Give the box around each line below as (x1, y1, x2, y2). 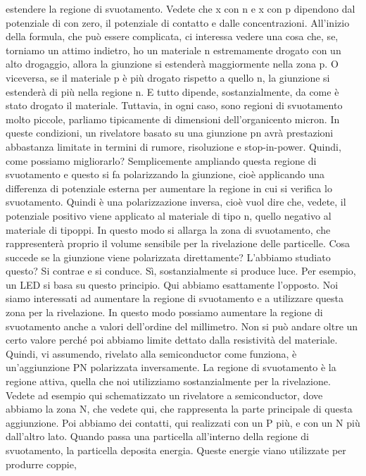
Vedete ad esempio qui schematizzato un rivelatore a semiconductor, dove (6, 387, 323, 402)
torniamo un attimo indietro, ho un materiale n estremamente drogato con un (6, 42, 341, 57)
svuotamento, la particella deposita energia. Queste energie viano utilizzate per (6, 443, 346, 457)
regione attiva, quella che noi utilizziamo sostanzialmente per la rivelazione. (6, 374, 331, 389)
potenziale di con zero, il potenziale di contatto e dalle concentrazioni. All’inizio (6, 15, 350, 30)
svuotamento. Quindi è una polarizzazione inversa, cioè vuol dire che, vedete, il (6, 194, 346, 209)
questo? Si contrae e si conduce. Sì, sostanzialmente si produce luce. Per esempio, (6, 263, 356, 278)
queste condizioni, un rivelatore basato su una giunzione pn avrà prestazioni (6, 125, 334, 140)
